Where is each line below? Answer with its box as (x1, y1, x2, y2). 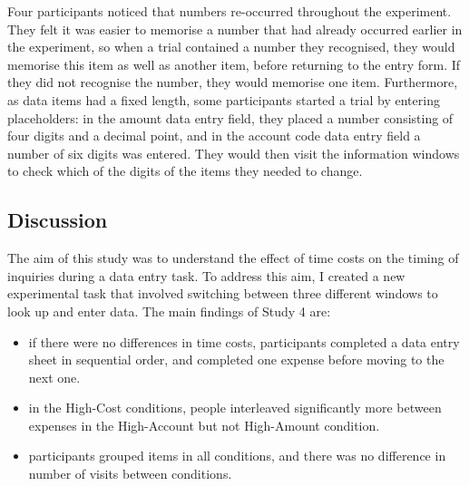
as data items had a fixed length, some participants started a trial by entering (7, 90, 440, 109)
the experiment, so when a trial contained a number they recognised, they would (7, 37, 455, 56)
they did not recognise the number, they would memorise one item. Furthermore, (7, 73, 458, 92)
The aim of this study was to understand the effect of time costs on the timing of (7, 248, 459, 267)
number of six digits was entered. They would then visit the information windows (7, 143, 460, 162)
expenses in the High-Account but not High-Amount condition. (28, 415, 380, 434)
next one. (28, 367, 81, 386)
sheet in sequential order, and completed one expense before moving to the (28, 350, 445, 369)
